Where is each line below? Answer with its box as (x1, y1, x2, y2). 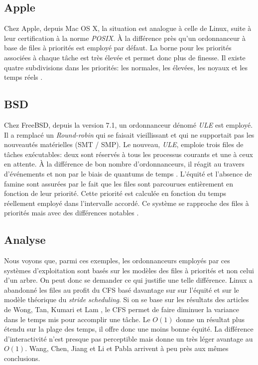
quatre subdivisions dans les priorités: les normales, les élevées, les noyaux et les (4, 62, 248, 72)
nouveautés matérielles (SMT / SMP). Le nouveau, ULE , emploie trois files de (4, 139, 244, 150)
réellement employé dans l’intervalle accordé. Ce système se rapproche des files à (4, 197, 249, 208)
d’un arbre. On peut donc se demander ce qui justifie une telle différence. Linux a (4, 275, 253, 285)
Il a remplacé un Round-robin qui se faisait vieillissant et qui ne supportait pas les (4, 129, 255, 140)
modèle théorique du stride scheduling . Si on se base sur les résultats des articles (4, 294, 249, 305)
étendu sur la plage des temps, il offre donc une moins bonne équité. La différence (4, 324, 254, 334)
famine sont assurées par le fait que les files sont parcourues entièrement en (4, 178, 234, 188)
